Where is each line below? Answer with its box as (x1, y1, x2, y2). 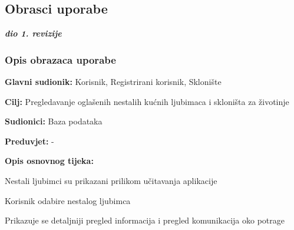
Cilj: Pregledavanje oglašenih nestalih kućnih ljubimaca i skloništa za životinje (5, 95, 289, 107)
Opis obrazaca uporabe (5, 52, 116, 67)
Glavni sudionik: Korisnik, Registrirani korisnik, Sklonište (5, 75, 222, 88)
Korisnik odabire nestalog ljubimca (5, 194, 131, 206)
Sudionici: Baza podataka (5, 115, 103, 127)
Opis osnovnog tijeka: (5, 155, 94, 167)
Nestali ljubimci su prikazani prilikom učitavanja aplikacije (5, 174, 217, 186)
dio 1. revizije (5, 27, 62, 40)
